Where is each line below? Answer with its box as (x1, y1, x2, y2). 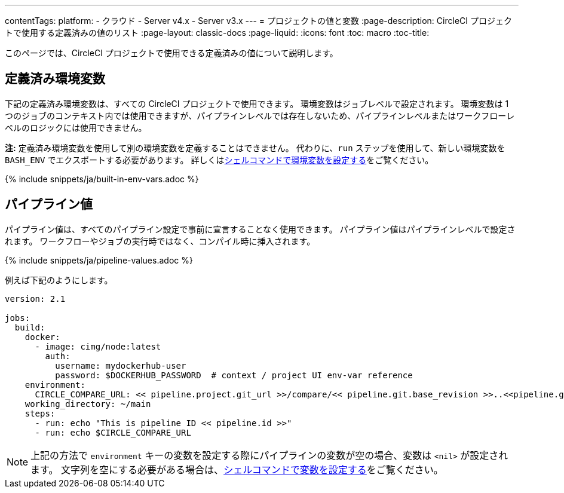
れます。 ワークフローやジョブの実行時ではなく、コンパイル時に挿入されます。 (5, 235, 315, 246)
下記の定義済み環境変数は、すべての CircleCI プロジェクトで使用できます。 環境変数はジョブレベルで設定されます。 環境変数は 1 (5, 98, 509, 109)
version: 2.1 (5, 293, 66, 304)
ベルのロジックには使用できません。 (5, 122, 147, 133)
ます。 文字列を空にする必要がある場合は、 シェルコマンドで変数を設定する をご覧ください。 (30, 463, 443, 476)
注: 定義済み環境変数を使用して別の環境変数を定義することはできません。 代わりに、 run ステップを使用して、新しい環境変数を (5, 142, 505, 153)
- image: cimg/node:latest (35, 341, 161, 351)
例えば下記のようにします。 (5, 274, 113, 285)
